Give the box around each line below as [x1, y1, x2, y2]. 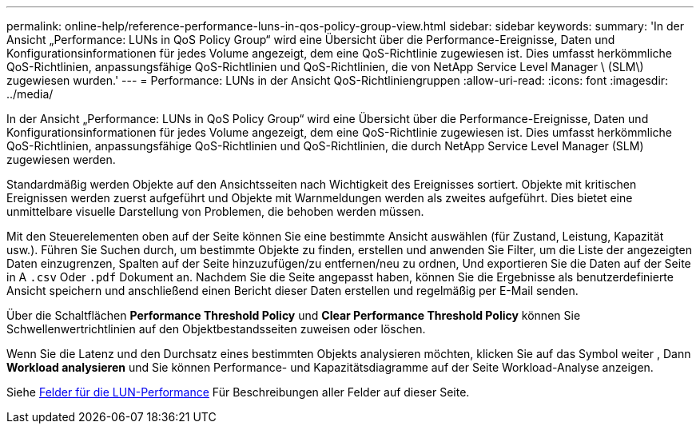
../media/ [6, 87, 54, 101]
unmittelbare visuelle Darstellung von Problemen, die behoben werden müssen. [6, 205, 424, 218]
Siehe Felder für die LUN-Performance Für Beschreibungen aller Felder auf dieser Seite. [6, 385, 470, 399]
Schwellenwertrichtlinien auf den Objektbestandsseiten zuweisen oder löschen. [6, 322, 426, 336]
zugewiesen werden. [6, 153, 116, 166]
